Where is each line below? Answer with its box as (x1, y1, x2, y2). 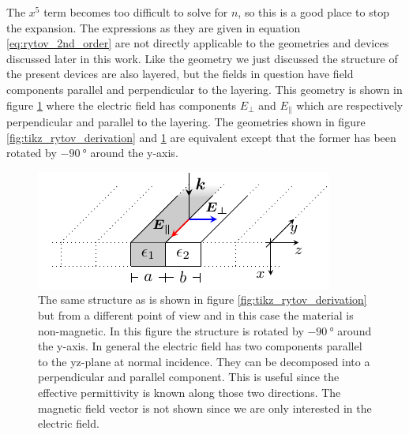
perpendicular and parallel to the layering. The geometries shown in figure (6, 114, 366, 130)
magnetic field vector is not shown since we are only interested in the (38, 399, 372, 416)
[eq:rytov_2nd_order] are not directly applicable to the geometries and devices (6, 35, 389, 51)
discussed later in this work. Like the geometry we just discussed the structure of (6, 50, 398, 66)
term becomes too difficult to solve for (43, 4, 228, 20)
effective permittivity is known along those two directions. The (38, 383, 341, 400)
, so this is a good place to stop (238, 4, 389, 20)
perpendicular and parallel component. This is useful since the (38, 369, 340, 385)
